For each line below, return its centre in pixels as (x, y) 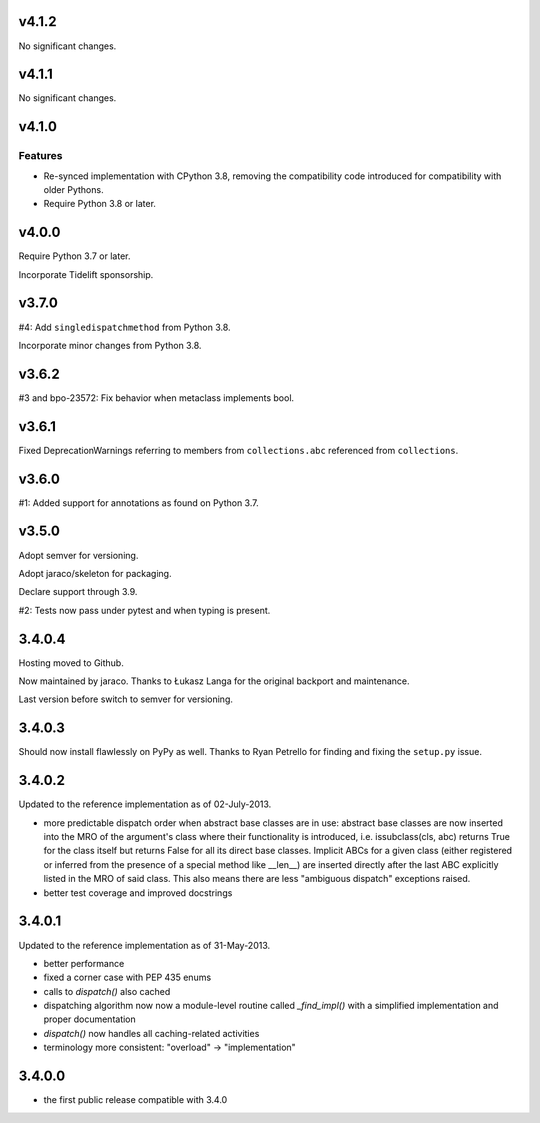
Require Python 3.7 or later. (74, 256)
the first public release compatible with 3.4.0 (135, 1100)
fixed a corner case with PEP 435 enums (127, 977)
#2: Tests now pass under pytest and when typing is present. (144, 610)
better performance (84, 963)
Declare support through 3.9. (78, 592)
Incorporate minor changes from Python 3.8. (110, 345)
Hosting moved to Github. (71, 662)
